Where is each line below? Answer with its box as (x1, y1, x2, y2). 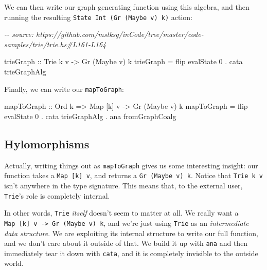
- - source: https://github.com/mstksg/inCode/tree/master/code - (4, 29, 204, 40)
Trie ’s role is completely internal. (4, 190, 110, 201)
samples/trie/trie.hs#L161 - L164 (4, 38, 106, 49)
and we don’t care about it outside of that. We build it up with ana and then (4, 238, 248, 248)
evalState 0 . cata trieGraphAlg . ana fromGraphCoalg (4, 110, 176, 121)
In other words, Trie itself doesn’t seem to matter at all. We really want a (4, 207, 239, 218)
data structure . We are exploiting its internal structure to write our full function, (4, 227, 258, 238)
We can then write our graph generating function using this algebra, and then (4, 2, 250, 12)
